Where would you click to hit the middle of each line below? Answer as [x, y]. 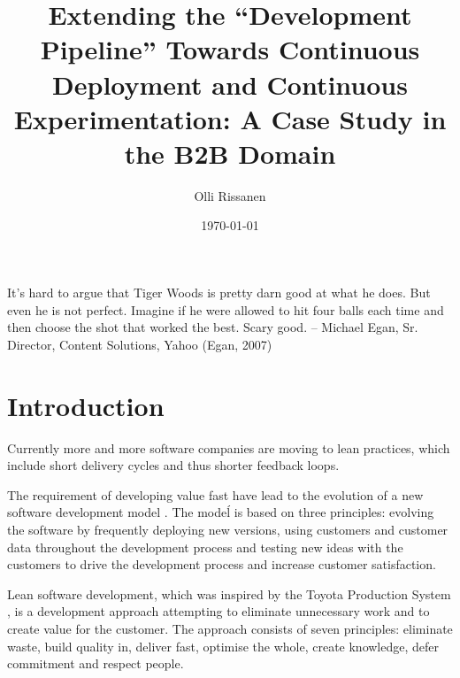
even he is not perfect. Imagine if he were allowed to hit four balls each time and [226, 309]
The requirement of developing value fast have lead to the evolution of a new [215, 494]
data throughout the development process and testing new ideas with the [205, 547]
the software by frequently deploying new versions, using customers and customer [228, 529]
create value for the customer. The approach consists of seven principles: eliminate [230, 628]
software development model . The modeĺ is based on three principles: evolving [221, 512]
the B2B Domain [230, 153]
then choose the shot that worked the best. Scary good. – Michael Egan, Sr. [213, 327]
